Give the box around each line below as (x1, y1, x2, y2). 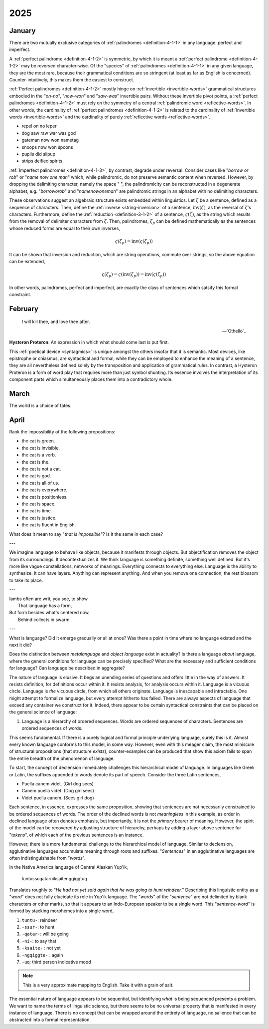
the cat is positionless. (21, 494, 68, 500)
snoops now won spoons (21, 144, 73, 150)
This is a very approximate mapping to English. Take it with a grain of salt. (22, 982, 174, 988)
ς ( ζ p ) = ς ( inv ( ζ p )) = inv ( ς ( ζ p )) (101, 272, 166, 278)
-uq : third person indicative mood (21, 959, 91, 965)
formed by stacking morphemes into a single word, (9, 908, 114, 914)
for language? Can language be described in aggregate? (9, 665, 125, 671)
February (9, 305, 38, 313)
